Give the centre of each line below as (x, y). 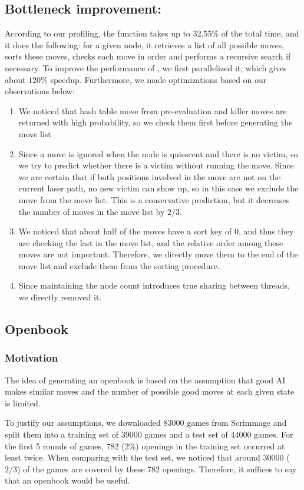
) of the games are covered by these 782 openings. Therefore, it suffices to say (157, 469)
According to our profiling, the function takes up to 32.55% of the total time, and (152, 33)
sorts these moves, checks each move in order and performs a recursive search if (148, 56)
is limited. (23, 403)
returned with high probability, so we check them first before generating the (156, 122)
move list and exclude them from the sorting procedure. (119, 265)
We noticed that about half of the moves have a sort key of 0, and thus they (156, 231)
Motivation (32, 358)
